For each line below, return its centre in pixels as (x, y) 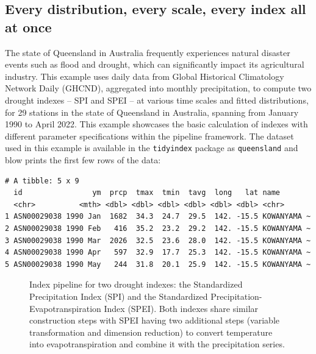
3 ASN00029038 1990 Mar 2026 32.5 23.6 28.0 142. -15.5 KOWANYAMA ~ (158, 240)
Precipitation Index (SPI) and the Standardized (119, 296)
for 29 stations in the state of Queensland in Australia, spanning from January (152, 112)
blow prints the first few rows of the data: (83, 160)
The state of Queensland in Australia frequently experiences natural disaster (148, 52)
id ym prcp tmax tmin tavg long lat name (147, 193)
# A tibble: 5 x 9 (42, 181)
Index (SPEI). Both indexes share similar (181, 308)
